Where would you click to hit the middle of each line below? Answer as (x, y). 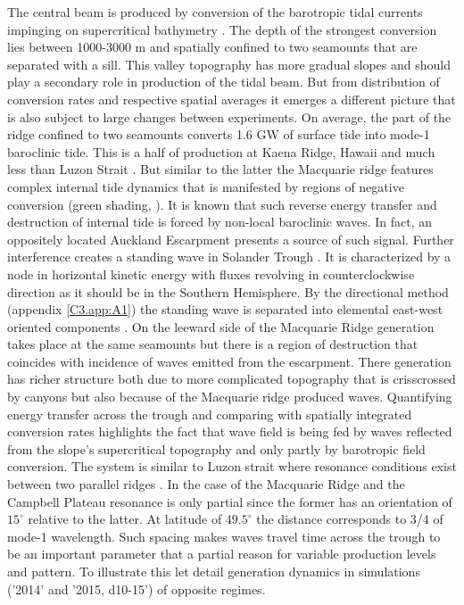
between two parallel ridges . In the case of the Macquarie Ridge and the (206, 484)
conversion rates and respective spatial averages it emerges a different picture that (232, 99)
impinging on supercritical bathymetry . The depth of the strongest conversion (222, 29)
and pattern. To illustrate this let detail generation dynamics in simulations (214, 571)
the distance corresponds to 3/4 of (350, 519)
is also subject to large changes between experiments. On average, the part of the (229, 116)
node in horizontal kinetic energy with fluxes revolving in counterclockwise (211, 273)
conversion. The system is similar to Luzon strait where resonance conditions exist (232, 466)
